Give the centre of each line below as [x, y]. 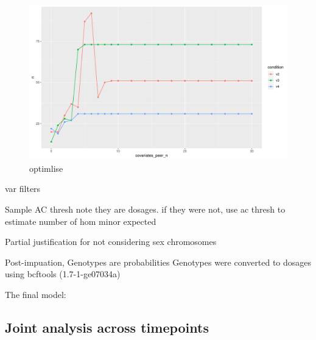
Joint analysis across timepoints [107, 327]
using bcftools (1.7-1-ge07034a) [63, 274]
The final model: [36, 294]
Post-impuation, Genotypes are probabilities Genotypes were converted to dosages [158, 262]
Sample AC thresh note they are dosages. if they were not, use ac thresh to [145, 209]
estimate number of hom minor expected [81, 221]
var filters [23, 189]
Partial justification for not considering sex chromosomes [111, 242]
